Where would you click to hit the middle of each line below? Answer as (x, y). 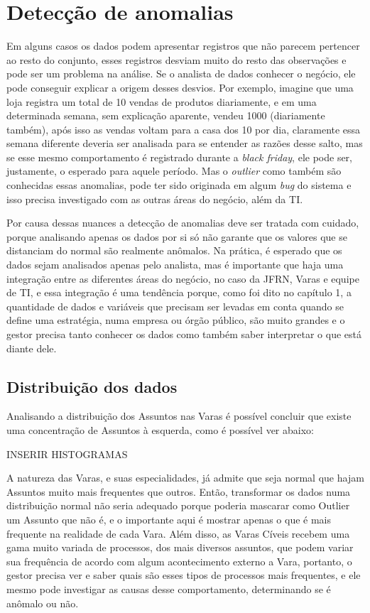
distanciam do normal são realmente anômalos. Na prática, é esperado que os (174, 250)
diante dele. (32, 348)
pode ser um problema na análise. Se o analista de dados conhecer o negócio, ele (181, 74)
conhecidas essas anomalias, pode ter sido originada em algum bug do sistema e (179, 185)
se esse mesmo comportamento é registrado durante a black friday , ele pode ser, (179, 157)
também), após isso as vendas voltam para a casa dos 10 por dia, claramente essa (184, 129)
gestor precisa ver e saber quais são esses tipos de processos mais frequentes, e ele (184, 575)
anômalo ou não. (43, 603)
